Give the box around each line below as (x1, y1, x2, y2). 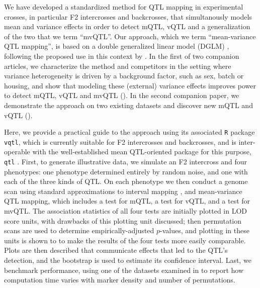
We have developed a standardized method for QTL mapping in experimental (4, 2, 243, 12)
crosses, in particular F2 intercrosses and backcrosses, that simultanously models (4, 11, 252, 22)
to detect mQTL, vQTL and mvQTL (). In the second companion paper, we (4, 90, 239, 101)
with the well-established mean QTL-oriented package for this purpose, (32, 146, 251, 157)
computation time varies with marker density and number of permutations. (4, 274, 235, 285)
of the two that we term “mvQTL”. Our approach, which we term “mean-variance (4, 31, 256, 41)
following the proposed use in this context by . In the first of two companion (4, 50, 239, 61)
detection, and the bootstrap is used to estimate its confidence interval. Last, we (4, 255, 251, 265)
